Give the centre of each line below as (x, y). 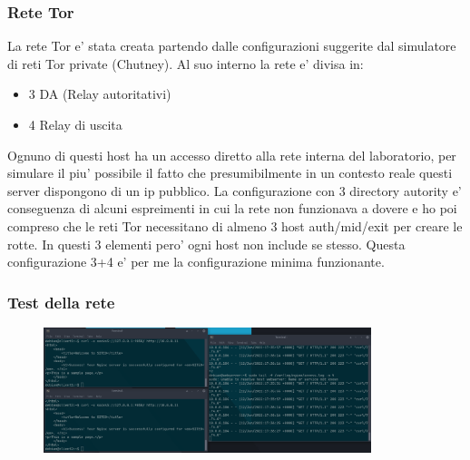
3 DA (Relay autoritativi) (100, 94)
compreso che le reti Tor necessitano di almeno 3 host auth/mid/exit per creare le (235, 225)
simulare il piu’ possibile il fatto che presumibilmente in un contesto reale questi (230, 173)
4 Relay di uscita (75, 124)
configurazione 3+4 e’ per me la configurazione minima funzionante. (196, 262)
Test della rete (61, 302)
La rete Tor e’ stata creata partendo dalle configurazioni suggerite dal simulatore (232, 46)
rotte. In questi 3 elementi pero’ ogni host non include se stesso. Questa (206, 244)
